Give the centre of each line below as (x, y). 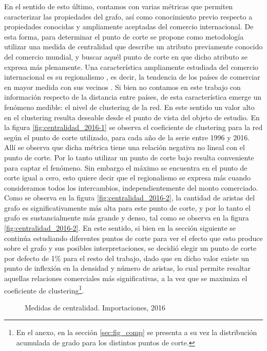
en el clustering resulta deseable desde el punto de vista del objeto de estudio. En (132, 117)
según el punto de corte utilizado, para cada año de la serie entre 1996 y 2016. (127, 137)
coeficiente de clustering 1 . (44, 289)
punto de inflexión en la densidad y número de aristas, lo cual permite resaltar (128, 268)
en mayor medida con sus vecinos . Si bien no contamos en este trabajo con (122, 87)
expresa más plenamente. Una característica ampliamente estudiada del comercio (131, 67)
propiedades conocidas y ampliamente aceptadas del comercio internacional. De (129, 26)
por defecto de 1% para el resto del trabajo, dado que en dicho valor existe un (127, 258)
